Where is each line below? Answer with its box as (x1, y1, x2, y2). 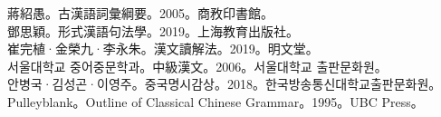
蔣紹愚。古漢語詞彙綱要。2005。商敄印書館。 (7, 4, 273, 22)
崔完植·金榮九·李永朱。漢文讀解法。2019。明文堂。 (7, 39, 319, 58)
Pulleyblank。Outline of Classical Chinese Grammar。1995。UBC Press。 (7, 92, 424, 111)
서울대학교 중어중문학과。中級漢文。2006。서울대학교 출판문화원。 (7, 56, 388, 75)
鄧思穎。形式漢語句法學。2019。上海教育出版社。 (7, 21, 299, 40)
